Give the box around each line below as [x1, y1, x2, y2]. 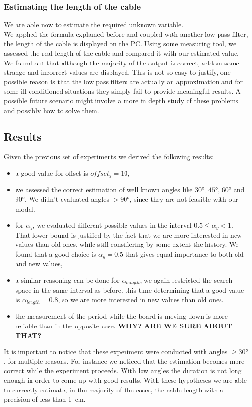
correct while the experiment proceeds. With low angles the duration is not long [4, 365, 242, 375]
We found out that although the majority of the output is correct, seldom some [4, 57, 239, 67]
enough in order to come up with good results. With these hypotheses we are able [4, 374, 247, 385]
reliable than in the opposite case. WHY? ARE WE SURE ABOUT [15, 320, 232, 330]
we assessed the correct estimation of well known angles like [15, 184, 193, 195]
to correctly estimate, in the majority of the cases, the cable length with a [4, 384, 223, 394]
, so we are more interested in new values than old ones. [58, 294, 224, 304]
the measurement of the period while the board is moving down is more [15, 311, 228, 321]
